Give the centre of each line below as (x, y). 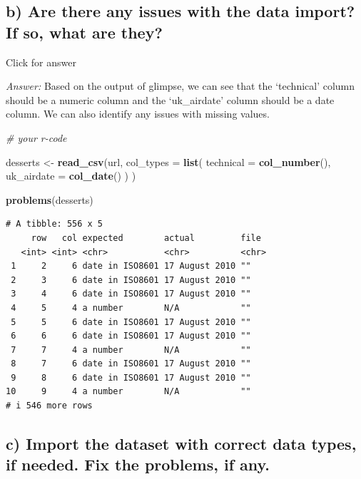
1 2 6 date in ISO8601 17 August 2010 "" (131, 266)
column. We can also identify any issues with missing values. (138, 114)
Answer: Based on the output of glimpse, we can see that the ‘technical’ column (180, 86)
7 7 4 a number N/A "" (131, 350)
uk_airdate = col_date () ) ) (71, 176)
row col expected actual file (146, 238)
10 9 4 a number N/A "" (128, 392)
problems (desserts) (50, 199)
